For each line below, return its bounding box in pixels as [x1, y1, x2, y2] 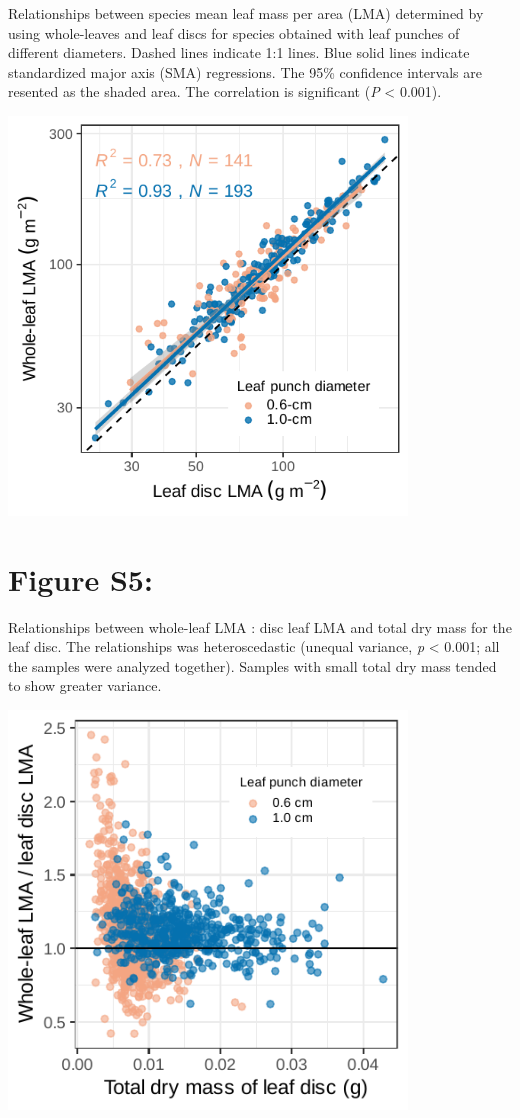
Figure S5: [8, 558, 153, 599]
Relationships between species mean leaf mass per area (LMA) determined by [8, 3, 484, 23]
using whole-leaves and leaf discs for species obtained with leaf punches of [8, 22, 460, 43]
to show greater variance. [8, 675, 162, 696]
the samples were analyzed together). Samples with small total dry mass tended [8, 655, 497, 676]
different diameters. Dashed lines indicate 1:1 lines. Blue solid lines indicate [8, 42, 470, 63]
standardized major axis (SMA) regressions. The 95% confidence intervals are [8, 61, 482, 82]
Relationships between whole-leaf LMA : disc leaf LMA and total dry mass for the [8, 616, 512, 637]
